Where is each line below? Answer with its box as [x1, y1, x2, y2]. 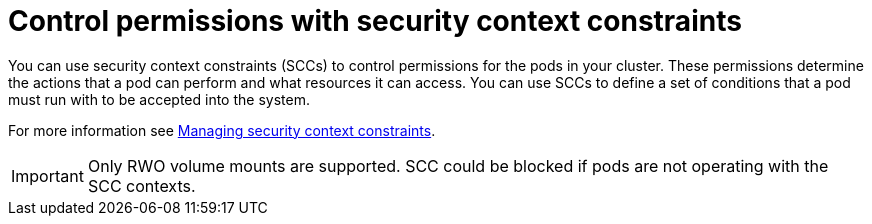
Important [11, 165, 84, 186]
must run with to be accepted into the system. [8, 90, 310, 108]
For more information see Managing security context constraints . [8, 121, 436, 139]
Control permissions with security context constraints [8, 4, 742, 38]
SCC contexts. [87, 175, 196, 196]
